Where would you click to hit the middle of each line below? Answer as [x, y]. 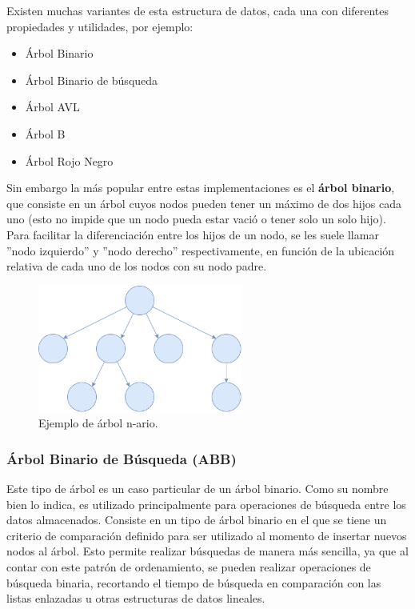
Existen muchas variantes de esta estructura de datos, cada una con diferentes [198, 10]
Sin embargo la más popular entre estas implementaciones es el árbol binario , [201, 188]
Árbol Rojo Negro [69, 160]
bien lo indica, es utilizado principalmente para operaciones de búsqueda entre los [206, 504]
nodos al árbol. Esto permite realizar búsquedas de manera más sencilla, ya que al [207, 551]
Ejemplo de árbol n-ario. [98, 423]
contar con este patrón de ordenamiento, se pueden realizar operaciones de [189, 567]
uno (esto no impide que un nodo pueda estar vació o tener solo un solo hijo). [196, 219]
